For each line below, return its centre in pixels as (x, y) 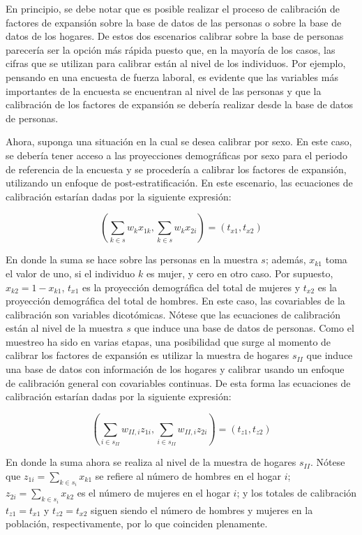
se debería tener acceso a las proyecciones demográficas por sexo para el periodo (176, 155)
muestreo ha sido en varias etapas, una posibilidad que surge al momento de (168, 341)
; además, (286, 259)
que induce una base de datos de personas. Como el (244, 328)
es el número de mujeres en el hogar (153, 493)
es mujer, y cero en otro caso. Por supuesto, (240, 273)
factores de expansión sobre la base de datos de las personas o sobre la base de (174, 22)
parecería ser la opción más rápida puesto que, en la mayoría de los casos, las (171, 49)
